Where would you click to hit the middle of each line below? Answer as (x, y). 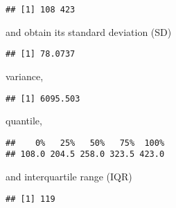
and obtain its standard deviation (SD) (89, 31)
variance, (25, 76)
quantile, (24, 121)
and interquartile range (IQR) (69, 177)
